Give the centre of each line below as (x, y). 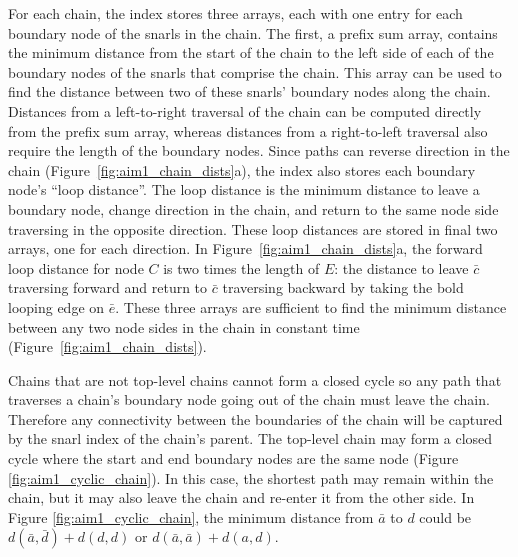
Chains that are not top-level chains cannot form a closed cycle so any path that (255, 379)
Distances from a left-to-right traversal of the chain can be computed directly (245, 110)
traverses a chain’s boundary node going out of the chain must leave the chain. (249, 399)
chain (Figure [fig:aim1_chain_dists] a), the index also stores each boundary (242, 169)
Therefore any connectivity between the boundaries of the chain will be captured (255, 418)
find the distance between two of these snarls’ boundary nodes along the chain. (249, 91)
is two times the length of (241, 267)
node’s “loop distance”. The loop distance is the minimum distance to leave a (244, 189)
